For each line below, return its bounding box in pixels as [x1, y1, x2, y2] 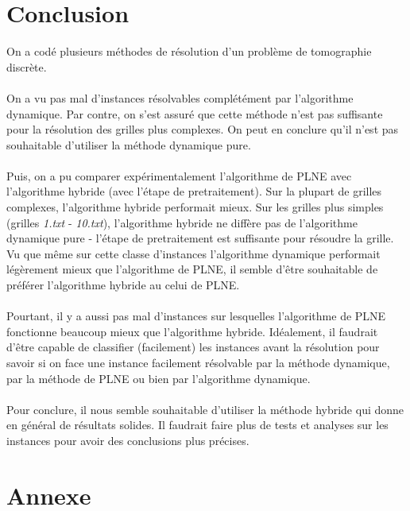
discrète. [6, 58, 47, 75]
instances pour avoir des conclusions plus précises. [6, 432, 249, 448]
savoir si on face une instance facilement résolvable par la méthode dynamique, [6, 354, 390, 370]
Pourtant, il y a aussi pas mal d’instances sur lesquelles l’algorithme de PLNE [6, 308, 386, 324]
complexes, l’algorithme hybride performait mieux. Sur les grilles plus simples [6, 199, 384, 215]
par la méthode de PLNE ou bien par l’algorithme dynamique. [6, 370, 311, 386]
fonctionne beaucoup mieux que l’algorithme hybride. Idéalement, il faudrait [6, 323, 378, 339]
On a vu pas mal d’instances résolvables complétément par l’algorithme [6, 89, 354, 106]
